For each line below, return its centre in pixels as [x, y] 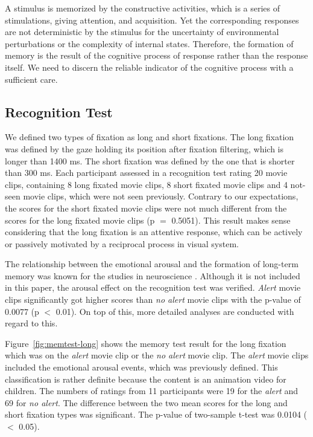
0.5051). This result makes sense [231, 220]
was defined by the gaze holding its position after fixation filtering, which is [144, 148]
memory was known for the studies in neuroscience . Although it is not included [153, 275]
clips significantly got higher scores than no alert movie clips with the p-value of [153, 299]
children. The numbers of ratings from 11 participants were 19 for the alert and [151, 391]
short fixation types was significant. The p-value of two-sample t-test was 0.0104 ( [156, 414]
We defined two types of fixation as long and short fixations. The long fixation [150, 137]
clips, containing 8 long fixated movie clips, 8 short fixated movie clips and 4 [146, 184]
